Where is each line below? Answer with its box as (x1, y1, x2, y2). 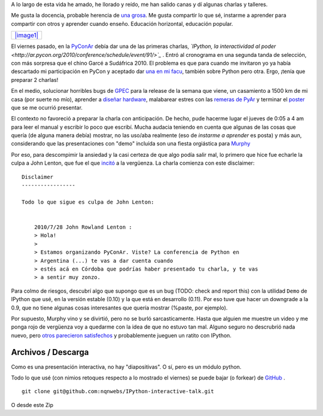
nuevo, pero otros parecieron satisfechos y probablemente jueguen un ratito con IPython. (11, 332, 231, 339)
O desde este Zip (11, 401, 54, 408)
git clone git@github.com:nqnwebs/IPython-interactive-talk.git (22, 388, 215, 395)
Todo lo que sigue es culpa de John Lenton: (22, 198, 155, 205)
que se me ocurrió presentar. (11, 104, 83, 111)
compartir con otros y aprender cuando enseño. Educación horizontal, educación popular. (11, 20, 233, 27)
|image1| (14, 31, 39, 40)
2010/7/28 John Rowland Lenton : (33, 223, 133, 230)
